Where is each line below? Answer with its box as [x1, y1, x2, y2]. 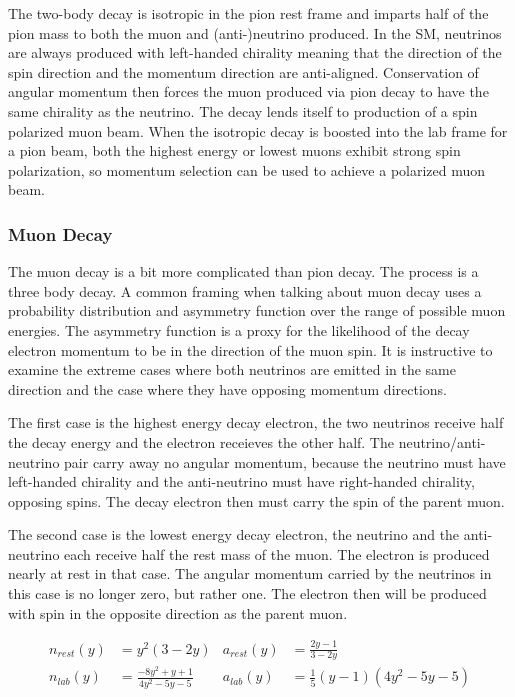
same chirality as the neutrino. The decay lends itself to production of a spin [8, 100, 478, 121]
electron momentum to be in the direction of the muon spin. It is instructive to [8, 339, 493, 360]
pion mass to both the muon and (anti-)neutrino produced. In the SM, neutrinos [8, 22, 502, 43]
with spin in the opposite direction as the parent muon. [8, 602, 348, 623]
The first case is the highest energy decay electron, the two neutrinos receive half [8, 412, 504, 433]
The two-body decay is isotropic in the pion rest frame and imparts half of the [8, 3, 489, 23]
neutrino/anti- [398, 431, 486, 452]
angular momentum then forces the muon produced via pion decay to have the [8, 81, 489, 102]
